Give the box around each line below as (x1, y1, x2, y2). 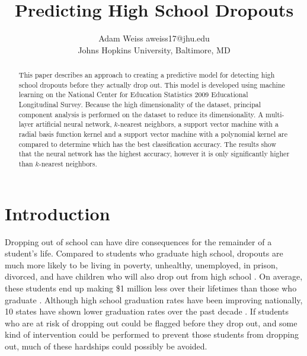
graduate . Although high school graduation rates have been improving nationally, (5, 293, 303, 306)
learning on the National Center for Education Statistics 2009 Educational (18, 89, 248, 100)
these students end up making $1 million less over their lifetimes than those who (5, 281, 297, 294)
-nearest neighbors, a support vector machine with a (117, 119, 279, 129)
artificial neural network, (36, 119, 112, 129)
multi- (266, 109, 284, 119)
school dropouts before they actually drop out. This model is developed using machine (18, 79, 285, 89)
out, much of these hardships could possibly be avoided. (5, 339, 207, 352)
